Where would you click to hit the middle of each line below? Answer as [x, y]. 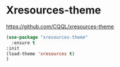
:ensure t [23, 43]
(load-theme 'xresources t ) [41, 53]
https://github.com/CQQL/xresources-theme [60, 26]
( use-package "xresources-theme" [47, 37]
